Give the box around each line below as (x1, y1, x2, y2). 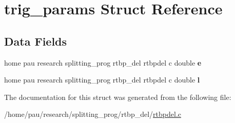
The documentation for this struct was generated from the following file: (4, 91, 231, 102)
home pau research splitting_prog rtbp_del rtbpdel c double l (4, 74, 200, 85)
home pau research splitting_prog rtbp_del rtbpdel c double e (4, 57, 202, 68)
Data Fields (4, 33, 67, 49)
